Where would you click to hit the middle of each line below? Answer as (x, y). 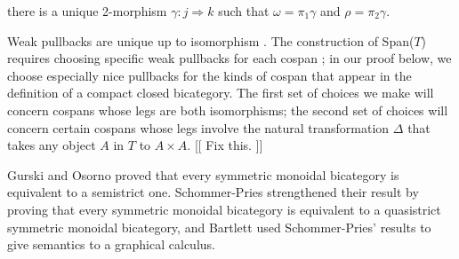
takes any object (52, 145)
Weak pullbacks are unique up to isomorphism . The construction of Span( (211, 40)
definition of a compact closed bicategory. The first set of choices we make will (221, 93)
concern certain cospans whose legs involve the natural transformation (198, 127)
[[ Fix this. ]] (229, 145)
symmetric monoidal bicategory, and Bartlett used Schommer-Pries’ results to (219, 227)
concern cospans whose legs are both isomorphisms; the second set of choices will (228, 110)
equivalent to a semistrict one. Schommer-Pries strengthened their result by (213, 192)
